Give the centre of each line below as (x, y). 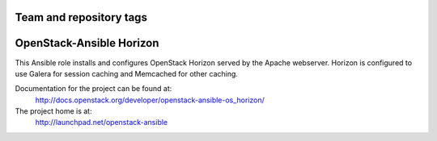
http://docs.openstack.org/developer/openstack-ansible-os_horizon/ (150, 100)
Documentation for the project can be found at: (93, 89)
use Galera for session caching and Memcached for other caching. (127, 73)
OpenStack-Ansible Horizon (87, 43)
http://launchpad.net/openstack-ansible (102, 122)
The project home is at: (53, 111)
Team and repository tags (81, 17)
